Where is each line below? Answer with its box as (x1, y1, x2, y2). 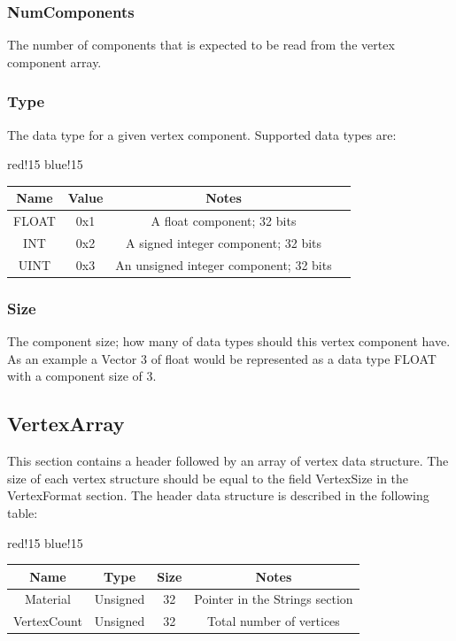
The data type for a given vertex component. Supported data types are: (7, 125, 397, 143)
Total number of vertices (206, 612, 340, 630)
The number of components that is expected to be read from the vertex (7, 35, 395, 54)
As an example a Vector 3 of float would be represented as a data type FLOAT (7, 349, 437, 367)
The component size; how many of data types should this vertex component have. (7, 332, 451, 351)
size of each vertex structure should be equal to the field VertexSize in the (7, 468, 409, 487)
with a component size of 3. (7, 367, 157, 385)
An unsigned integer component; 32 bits (115, 255, 332, 274)
